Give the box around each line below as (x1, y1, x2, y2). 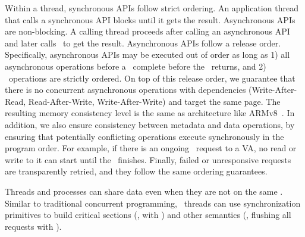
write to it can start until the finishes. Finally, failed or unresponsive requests (5, 153, 291, 166)
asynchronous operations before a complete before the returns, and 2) (5, 60, 266, 72)
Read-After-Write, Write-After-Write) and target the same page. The (28, 95, 281, 107)
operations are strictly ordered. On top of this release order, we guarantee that (8, 71, 295, 84)
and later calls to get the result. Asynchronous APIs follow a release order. (5, 36, 281, 49)
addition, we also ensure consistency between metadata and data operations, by (5, 118, 295, 130)
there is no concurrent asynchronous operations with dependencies (5, 83, 246, 96)
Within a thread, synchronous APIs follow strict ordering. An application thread (5, 2, 298, 14)
